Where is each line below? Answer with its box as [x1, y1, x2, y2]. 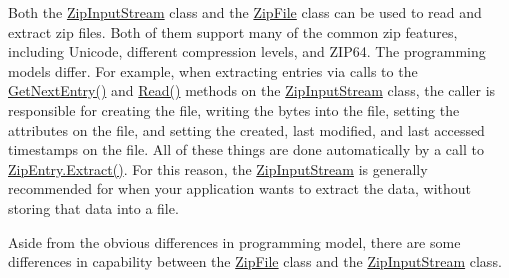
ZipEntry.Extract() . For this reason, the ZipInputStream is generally [8, 158, 428, 179]
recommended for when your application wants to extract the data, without [8, 178, 472, 199]
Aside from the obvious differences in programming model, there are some [8, 231, 461, 252]
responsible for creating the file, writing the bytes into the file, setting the [8, 99, 460, 120]
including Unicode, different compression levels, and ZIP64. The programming [8, 41, 486, 62]
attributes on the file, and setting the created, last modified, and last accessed [8, 119, 485, 140]
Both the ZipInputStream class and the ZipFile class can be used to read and [8, 2, 482, 22]
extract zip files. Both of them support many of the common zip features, [8, 21, 458, 42]
